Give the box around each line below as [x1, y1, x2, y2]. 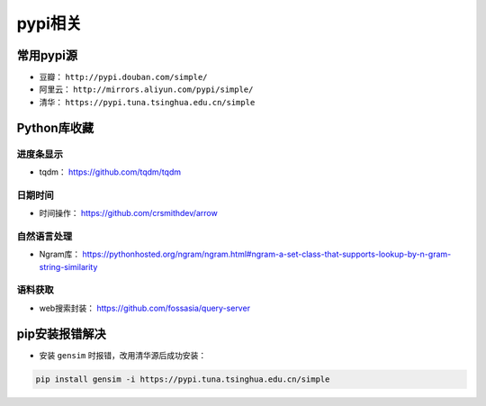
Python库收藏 [16, 120, 94, 135]
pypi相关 [16, 14, 83, 33]
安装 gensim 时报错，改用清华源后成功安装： [39, 349, 207, 360]
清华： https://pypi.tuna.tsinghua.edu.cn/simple [39, 96, 256, 107]
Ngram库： [39, 248, 81, 260]
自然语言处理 [16, 230, 73, 242]
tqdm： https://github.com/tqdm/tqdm [39, 167, 182, 177]
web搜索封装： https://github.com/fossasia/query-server [39, 302, 251, 313]
